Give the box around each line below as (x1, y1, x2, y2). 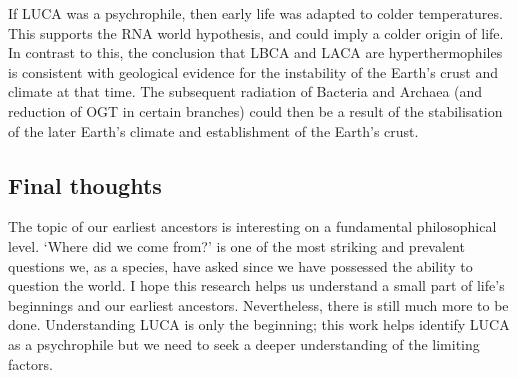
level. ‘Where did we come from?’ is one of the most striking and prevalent (8, 235, 465, 256)
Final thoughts (8, 169, 162, 200)
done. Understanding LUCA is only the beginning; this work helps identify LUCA (8, 314, 510, 335)
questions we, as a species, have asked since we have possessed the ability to (8, 255, 473, 276)
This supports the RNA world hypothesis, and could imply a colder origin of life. (8, 22, 504, 43)
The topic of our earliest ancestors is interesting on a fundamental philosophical (8, 216, 497, 237)
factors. (8, 353, 53, 374)
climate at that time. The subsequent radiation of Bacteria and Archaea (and (8, 81, 483, 102)
